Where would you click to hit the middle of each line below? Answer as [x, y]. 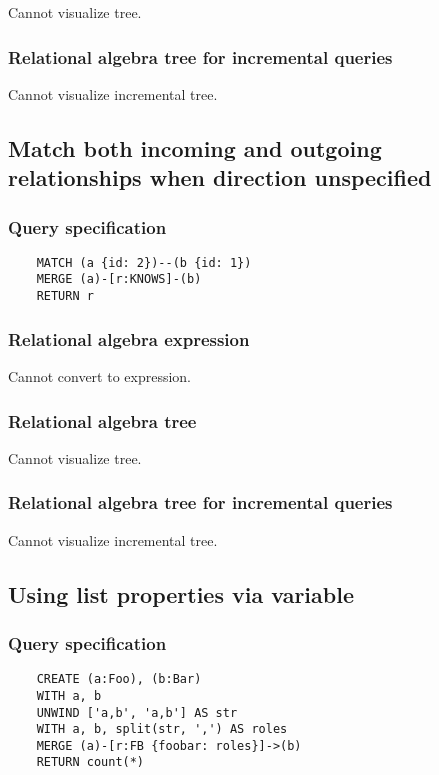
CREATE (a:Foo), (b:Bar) [119, 679]
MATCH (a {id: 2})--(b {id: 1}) [144, 262]
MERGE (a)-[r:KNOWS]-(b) [119, 279]
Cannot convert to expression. [100, 375]
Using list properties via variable [181, 593]
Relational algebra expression [129, 338]
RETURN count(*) [90, 762]
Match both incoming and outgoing [195, 147]
